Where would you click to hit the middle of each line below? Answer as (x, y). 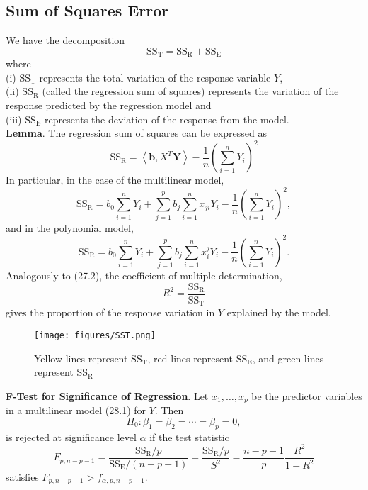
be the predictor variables (307, 395)
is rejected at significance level (71, 436)
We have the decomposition (65, 40)
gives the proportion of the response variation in (110, 312)
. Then (169, 410)
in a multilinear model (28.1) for (76, 410)
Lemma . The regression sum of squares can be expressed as (136, 133)
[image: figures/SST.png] (95, 335)
